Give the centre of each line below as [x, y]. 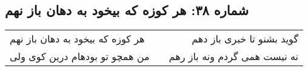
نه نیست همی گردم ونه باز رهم [233, 56]
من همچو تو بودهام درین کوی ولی [80, 56]
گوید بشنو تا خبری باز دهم [245, 39]
